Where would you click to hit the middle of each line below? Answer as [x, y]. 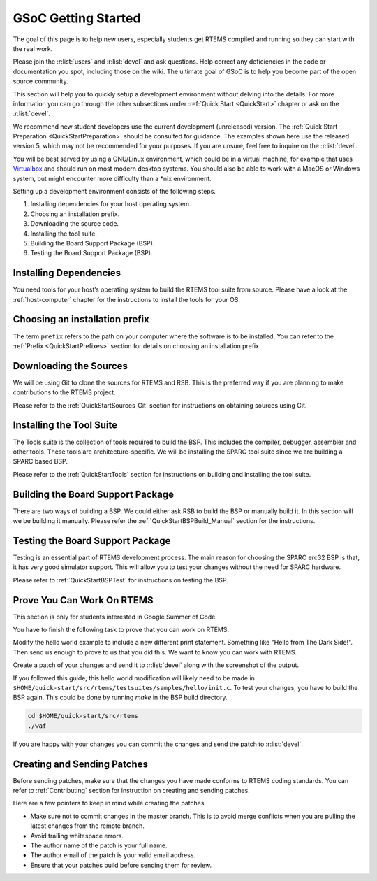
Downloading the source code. [74, 224]
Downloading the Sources [71, 366]
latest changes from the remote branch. [87, 826]
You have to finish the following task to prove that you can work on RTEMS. [121, 630]
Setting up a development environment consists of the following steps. [114, 192]
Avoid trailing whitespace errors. [77, 836]
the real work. [33, 48]
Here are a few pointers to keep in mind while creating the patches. [109, 803]
